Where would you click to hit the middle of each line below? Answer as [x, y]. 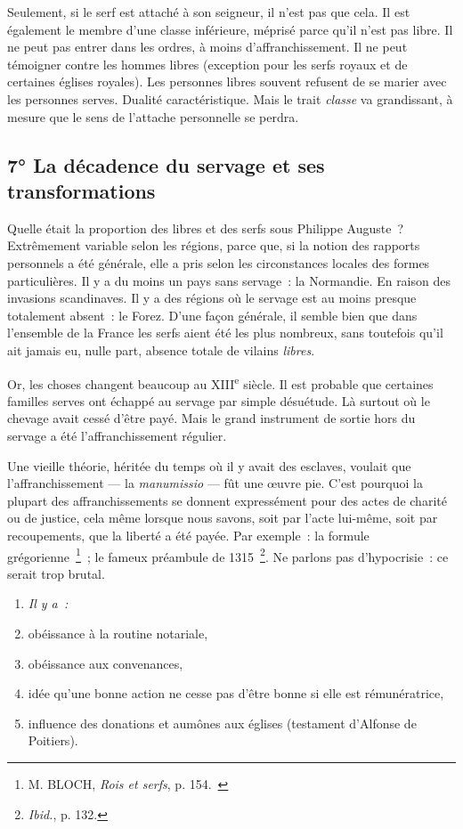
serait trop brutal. [56, 573]
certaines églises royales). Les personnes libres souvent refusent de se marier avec [227, 81]
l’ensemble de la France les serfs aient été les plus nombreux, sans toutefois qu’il [225, 333]
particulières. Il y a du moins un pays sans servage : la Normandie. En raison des [229, 280]
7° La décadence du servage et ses [166, 164]
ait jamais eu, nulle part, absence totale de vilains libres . [161, 349]
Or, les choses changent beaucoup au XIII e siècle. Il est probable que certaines [220, 382]
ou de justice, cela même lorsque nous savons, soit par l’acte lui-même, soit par [223, 518]
